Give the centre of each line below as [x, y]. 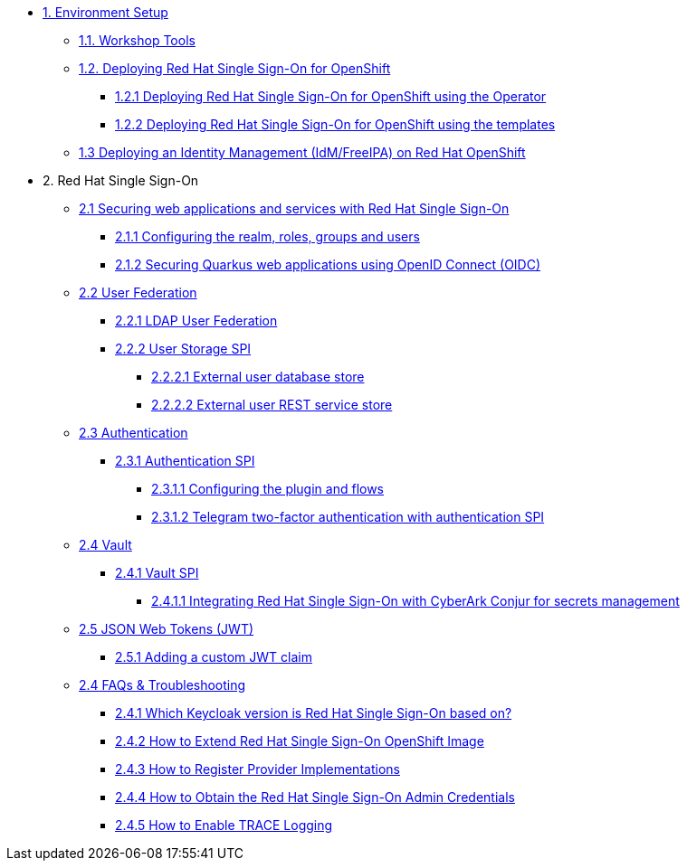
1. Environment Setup [105, 12]
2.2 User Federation [138, 292]
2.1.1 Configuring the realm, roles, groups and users [267, 236]
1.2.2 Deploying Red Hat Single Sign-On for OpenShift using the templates [335, 124]
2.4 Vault [105, 545]
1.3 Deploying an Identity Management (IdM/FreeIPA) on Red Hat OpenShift [302, 152]
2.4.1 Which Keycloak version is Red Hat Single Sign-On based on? [314, 713]
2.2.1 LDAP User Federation [196, 321]
